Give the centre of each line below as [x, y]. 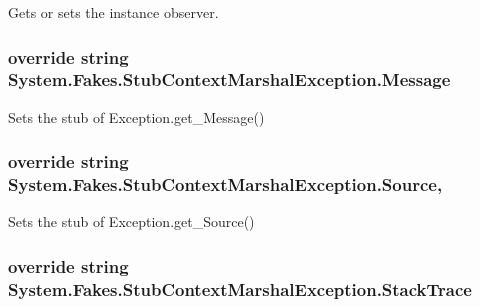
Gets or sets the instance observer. [113, 12]
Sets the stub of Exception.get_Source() [131, 221]
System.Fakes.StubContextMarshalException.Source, [225, 184]
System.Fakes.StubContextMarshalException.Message [229, 79]
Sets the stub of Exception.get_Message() [136, 116]
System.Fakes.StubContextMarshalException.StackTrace [240, 288]
